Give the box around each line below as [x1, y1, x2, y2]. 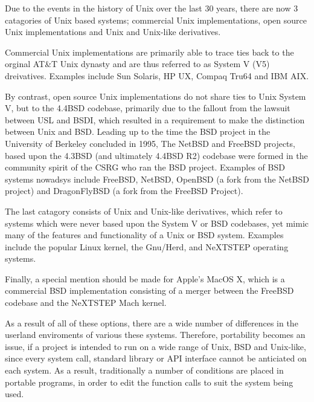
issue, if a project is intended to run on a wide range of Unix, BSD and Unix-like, [5, 340, 306, 352]
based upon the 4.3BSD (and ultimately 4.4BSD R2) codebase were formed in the [5, 149, 308, 161]
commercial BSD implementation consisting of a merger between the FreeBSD [5, 284, 294, 297]
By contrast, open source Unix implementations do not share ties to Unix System [5, 89, 306, 102]
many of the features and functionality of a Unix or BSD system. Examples [5, 229, 284, 241]
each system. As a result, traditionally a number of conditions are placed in [5, 364, 284, 377]
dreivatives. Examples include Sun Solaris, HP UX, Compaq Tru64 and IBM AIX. [5, 69, 309, 82]
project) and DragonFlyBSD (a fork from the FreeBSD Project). [5, 184, 243, 197]
